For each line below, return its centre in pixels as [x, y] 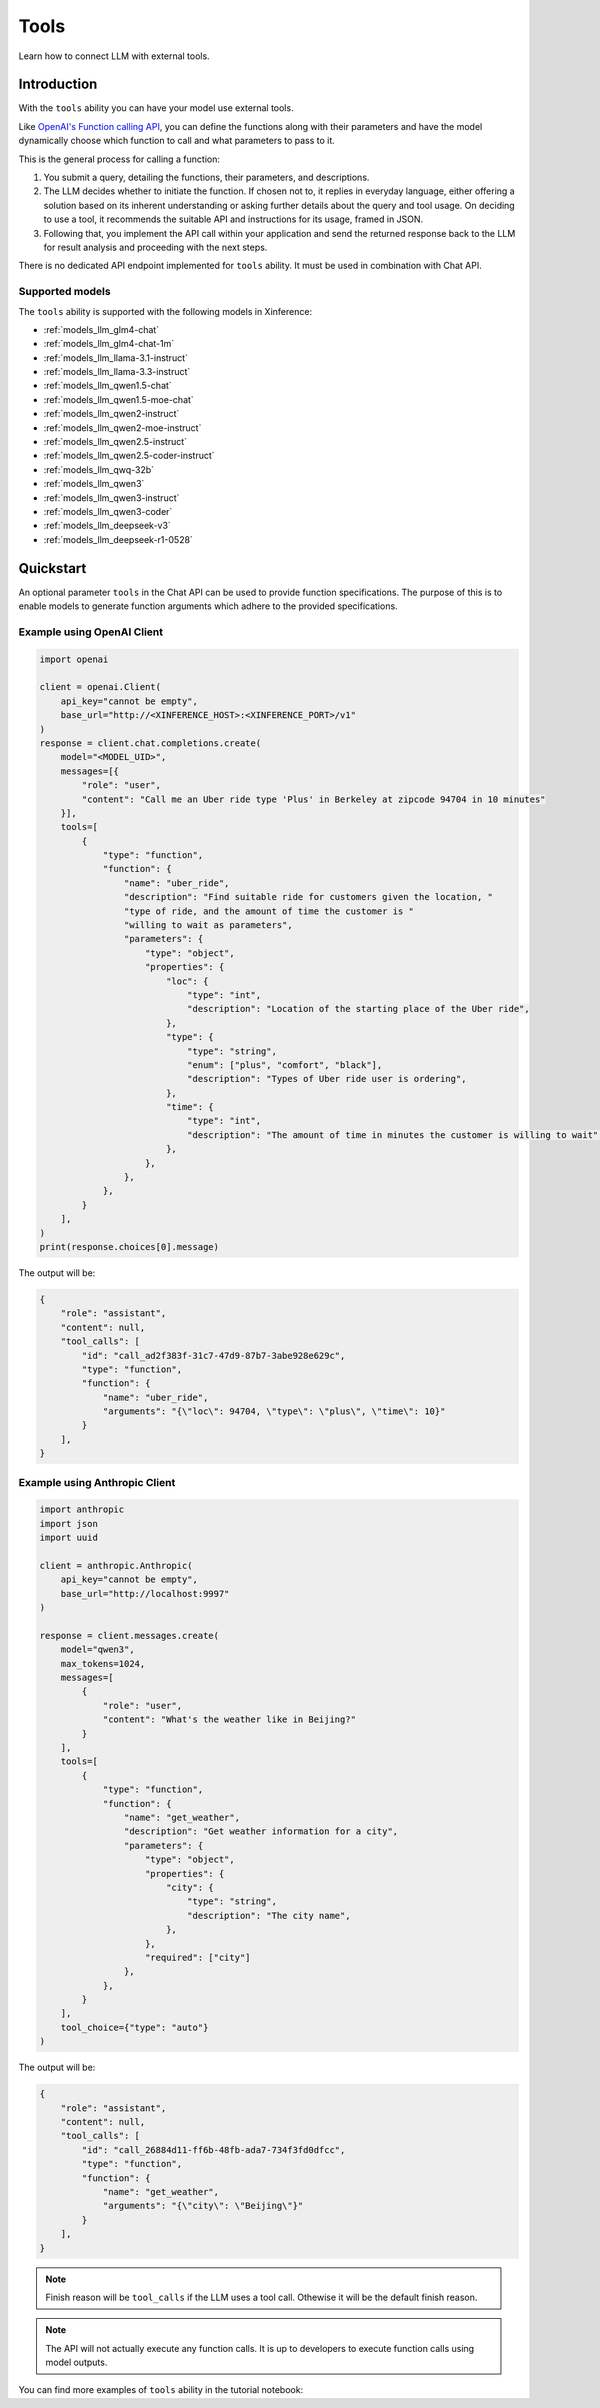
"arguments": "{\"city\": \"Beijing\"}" [203, 2206]
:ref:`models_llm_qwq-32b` [99, 469]
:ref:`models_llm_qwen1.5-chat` [107, 386]
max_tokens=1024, [103, 1663]
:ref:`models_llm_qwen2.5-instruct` [115, 442]
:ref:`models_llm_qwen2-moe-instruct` [122, 427]
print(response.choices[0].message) [129, 1246]
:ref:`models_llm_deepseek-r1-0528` [118, 539]
